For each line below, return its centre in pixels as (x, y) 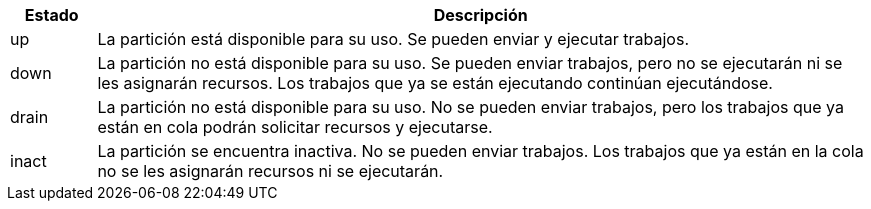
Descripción (480, 15)
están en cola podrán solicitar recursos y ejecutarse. (295, 127)
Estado (51, 15)
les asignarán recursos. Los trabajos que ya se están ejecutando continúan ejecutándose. (435, 83)
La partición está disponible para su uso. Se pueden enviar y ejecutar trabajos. (393, 39)
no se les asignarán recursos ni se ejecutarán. (270, 171)
